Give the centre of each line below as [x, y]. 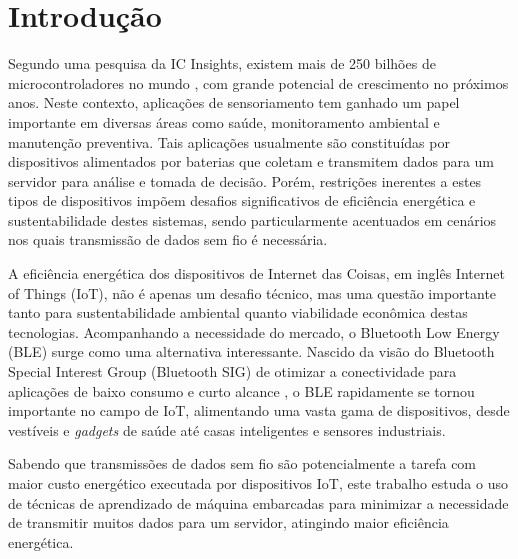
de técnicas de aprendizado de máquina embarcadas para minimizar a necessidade [258, 502]
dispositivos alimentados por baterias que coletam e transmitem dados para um [251, 161]
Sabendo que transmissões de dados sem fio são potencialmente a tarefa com [242, 463]
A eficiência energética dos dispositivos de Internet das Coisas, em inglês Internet [256, 273]
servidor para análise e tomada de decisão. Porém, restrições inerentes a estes [245, 180]
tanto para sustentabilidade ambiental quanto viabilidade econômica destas [238, 312]
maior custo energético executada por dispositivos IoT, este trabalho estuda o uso [258, 483]
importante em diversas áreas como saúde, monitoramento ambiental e [224, 121]
